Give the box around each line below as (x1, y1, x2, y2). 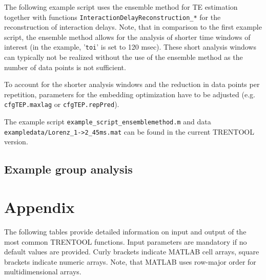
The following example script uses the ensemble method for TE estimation (4, 2, 238, 12)
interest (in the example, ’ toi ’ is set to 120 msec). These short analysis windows (4, 41, 256, 52)
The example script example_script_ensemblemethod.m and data (4, 116, 211, 127)
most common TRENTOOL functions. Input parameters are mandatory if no (4, 236, 247, 247)
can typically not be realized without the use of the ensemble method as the (4, 52, 243, 62)
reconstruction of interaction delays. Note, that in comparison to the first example (4, 21, 262, 32)
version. (4, 136, 28, 147)
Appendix (4, 197, 75, 217)
